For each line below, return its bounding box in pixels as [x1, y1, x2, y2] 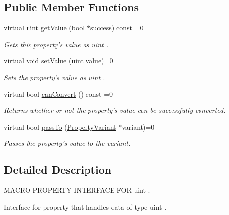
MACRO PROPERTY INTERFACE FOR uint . [4, 185, 150, 195]
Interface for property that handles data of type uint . [4, 201, 167, 212]
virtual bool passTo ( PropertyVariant [4, 121, 116, 132]
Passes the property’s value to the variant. [4, 138, 131, 148]
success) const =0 [90, 23, 143, 33]
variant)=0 [122, 121, 155, 132]
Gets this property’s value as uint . [4, 39, 108, 49]
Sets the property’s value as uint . [4, 72, 105, 82]
